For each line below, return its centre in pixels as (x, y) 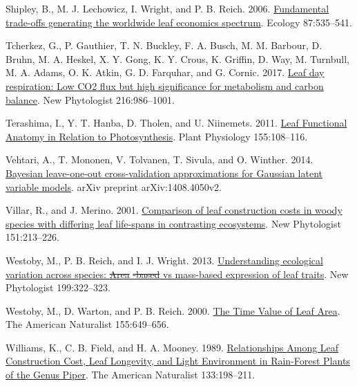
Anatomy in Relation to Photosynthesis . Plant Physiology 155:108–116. (157, 136)
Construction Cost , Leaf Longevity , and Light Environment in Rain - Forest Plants (178, 361)
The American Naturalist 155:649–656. (87, 324)
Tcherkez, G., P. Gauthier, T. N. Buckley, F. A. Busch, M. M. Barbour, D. (164, 45)
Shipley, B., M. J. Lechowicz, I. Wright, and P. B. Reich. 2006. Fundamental (167, 8)
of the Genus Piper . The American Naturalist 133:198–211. (131, 375)
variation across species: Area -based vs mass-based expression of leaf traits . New (177, 274)
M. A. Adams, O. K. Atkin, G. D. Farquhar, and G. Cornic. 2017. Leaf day (165, 72)
